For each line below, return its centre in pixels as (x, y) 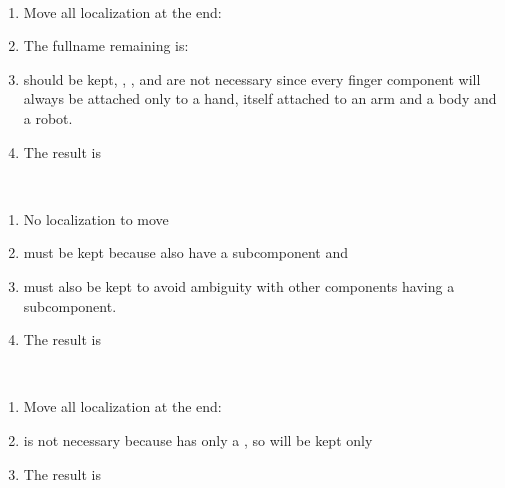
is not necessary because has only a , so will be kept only (198, 439)
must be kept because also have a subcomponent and (186, 252)
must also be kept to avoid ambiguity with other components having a (239, 285)
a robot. (48, 117)
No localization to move (96, 218)
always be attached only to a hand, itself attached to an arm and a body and (260, 98)
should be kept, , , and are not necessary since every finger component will (252, 78)
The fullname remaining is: (106, 45)
